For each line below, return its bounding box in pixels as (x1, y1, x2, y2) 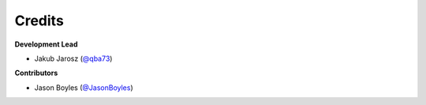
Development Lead (14, 39, 78, 49)
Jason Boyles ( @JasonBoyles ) (34, 83, 133, 92)
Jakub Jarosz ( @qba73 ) (34, 54, 113, 63)
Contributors (14, 68, 58, 78)
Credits (14, 12, 65, 29)
